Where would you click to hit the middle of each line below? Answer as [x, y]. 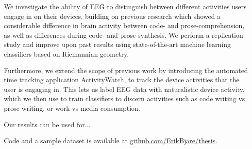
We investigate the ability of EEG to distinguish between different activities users [125, 6]
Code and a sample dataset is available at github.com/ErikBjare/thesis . [111, 141]
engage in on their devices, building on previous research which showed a [112, 16]
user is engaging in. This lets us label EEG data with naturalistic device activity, [124, 89]
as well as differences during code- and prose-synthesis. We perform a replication [124, 35]
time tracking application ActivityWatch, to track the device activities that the [122, 80]
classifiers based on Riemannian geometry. [67, 53]
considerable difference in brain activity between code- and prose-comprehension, [124, 25]
